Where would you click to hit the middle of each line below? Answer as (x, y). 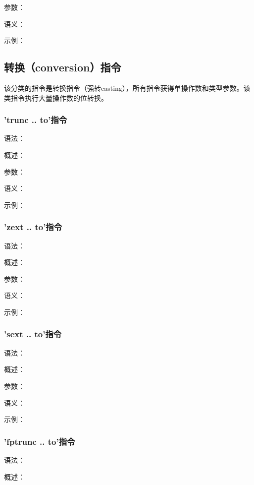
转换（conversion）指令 (63, 67)
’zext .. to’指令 (33, 227)
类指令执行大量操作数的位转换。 (56, 97)
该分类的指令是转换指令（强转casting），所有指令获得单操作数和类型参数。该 (127, 88)
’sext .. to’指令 (33, 334)
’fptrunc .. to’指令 (40, 441)
